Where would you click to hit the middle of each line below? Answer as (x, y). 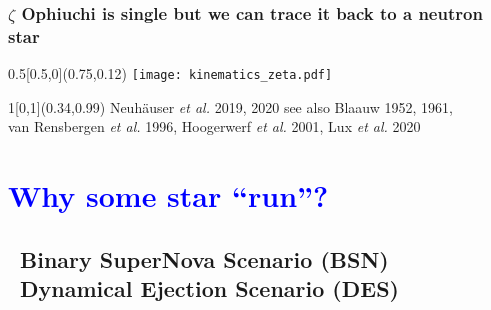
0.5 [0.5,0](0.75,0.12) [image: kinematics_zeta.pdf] (170, 73)
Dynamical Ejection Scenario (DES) (209, 288)
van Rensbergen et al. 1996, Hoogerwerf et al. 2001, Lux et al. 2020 (214, 126)
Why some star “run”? (168, 195)
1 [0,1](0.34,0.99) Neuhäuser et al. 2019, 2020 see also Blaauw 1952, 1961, (230, 106)
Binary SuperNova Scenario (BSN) (204, 258)
